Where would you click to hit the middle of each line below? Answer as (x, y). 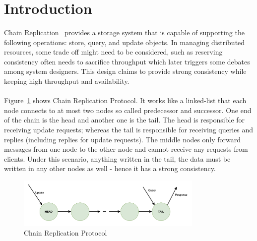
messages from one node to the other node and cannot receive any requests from (126, 149)
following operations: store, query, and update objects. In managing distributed (125, 42)
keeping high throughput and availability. (67, 81)
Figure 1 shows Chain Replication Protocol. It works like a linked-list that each (125, 100)
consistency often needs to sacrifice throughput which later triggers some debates (127, 61)
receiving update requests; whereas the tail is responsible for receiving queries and (129, 129)
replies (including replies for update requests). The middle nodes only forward (123, 139)
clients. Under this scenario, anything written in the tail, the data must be (117, 158)
